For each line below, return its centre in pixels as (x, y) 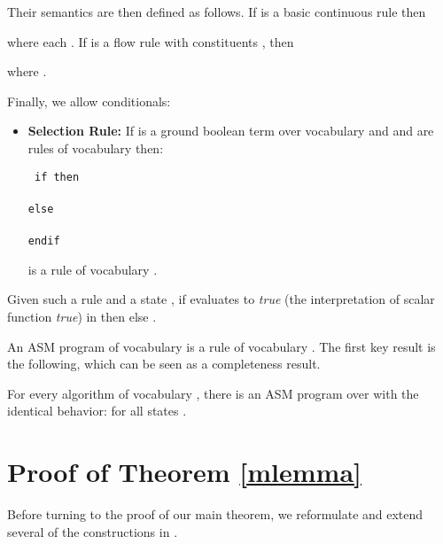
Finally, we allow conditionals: (89, 101)
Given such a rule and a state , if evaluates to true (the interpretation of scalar (221, 299)
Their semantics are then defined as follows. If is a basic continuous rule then (217, 12)
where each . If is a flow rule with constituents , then (151, 41)
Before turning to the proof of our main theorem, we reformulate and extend (215, 514)
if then (57, 177)
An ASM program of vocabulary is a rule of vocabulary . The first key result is (221, 346)
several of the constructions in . (93, 531)
